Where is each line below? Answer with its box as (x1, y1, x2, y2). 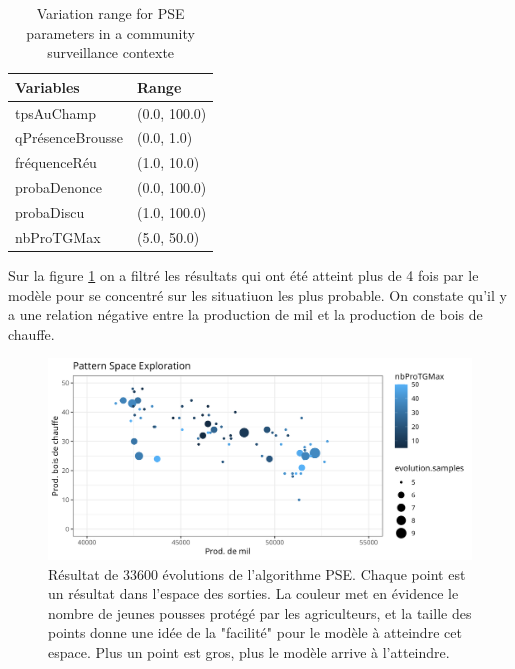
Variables (15, 76, 80, 97)
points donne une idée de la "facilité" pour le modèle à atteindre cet (48, 622, 462, 643)
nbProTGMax (15, 226, 101, 247)
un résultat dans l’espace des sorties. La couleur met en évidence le (48, 583, 459, 604)
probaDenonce (15, 177, 102, 198)
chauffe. (8, 323, 55, 344)
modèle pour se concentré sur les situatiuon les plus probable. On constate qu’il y (8, 284, 507, 305)
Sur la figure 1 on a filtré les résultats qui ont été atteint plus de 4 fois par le (8, 264, 479, 285)
